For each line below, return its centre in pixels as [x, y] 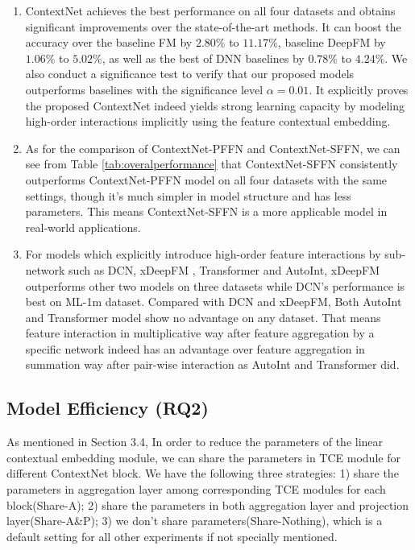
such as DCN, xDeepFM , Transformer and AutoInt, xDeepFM [224, 269]
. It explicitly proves [359, 89]
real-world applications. [83, 227]
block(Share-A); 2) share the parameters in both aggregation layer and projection [208, 505]
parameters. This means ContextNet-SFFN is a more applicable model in [206, 211]
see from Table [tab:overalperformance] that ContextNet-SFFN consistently [212, 164]
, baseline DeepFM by [332, 42]
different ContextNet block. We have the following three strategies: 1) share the [203, 473]
